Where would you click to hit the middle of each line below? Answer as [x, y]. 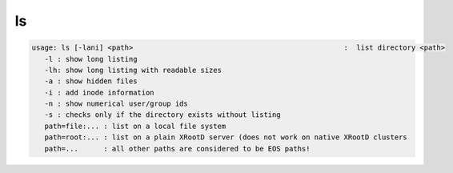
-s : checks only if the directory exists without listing [162, 115]
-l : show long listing [91, 59]
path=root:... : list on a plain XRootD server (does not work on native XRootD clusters [226, 137]
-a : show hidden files [91, 81]
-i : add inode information [100, 93]
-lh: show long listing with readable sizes [133, 70]
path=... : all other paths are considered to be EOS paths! [177, 149]
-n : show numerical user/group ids [116, 104]
